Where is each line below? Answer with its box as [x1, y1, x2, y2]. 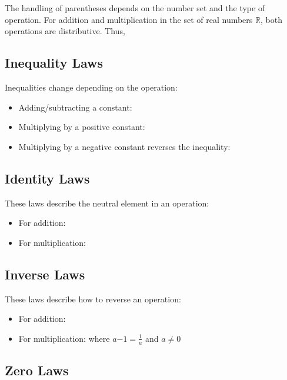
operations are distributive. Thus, [5, 25, 125, 37]
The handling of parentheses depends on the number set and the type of [5, 2, 265, 14]
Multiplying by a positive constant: [18, 121, 145, 133]
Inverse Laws [5, 265, 85, 283]
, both [260, 13, 282, 25]
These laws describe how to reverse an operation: [5, 292, 181, 305]
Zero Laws [5, 361, 69, 379]
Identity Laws [5, 169, 90, 187]
